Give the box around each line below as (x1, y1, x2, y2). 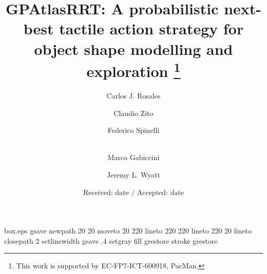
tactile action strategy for (59, 18, 244, 39)
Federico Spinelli (107, 125, 160, 135)
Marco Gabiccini (107, 152, 160, 163)
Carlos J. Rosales (106, 90, 161, 101)
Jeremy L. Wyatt (107, 169, 160, 180)
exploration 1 (86, 58, 181, 82)
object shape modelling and (34, 38, 233, 59)
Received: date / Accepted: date (83, 186, 184, 197)
